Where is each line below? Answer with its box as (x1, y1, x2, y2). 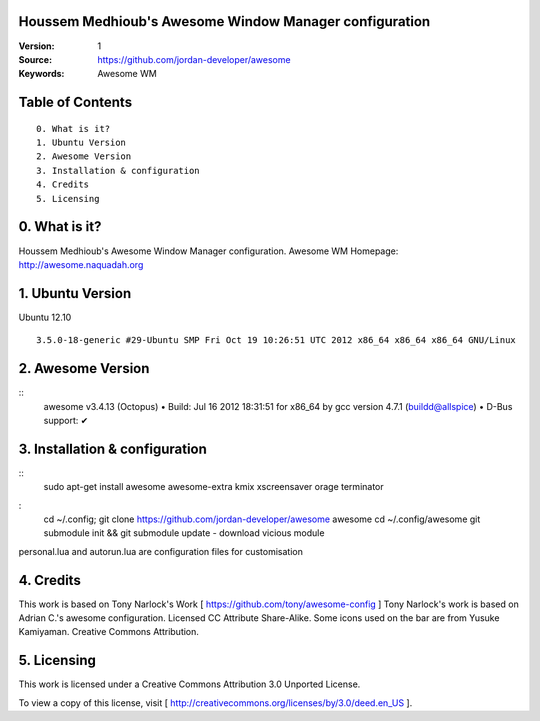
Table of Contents (18, 94, 133, 111)
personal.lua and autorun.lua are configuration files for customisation (18, 545, 304, 557)
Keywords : (18, 68, 65, 80)
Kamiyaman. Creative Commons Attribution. (18, 626, 200, 638)
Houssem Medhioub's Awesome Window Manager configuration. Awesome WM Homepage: (18, 245, 399, 257)
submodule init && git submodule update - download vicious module (43, 527, 325, 539)
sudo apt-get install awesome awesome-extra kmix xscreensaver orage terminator (43, 481, 384, 493)
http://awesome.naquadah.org (18, 258, 144, 270)
